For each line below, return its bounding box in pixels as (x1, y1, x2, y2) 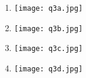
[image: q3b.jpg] (14, 24, 83, 33)
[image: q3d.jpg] (14, 64, 83, 73)
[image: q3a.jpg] (14, 4, 83, 13)
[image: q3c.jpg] (14, 44, 83, 53)
